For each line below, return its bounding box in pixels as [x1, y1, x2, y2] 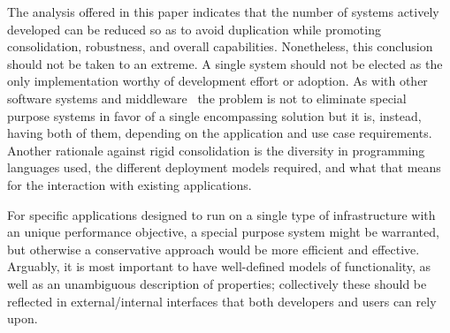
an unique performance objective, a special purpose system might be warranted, [7, 223, 439, 241]
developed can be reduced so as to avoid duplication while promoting [7, 19, 381, 38]
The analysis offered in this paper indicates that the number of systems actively [7, 3, 439, 20]
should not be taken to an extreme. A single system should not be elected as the [7, 54, 443, 72]
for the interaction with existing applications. [7, 175, 252, 193]
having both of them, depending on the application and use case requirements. [7, 124, 432, 142]
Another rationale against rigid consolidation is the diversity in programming [7, 140, 425, 159]
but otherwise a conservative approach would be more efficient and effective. [7, 239, 420, 258]
